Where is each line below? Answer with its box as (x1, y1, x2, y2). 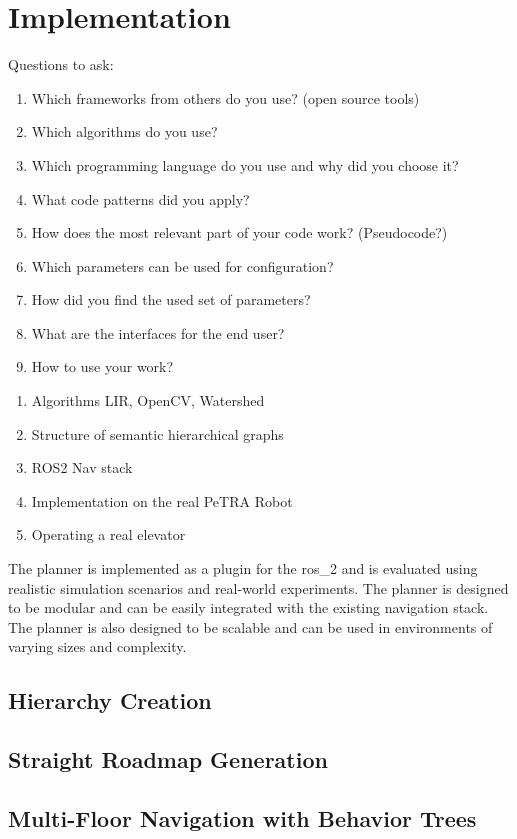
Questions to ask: (8, 54, 114, 75)
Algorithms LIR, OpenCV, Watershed (31, 390, 265, 411)
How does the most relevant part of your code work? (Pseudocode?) (31, 222, 448, 243)
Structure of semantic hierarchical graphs (31, 423, 284, 444)
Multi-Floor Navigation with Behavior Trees (8, 802, 477, 833)
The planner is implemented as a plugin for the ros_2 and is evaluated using (8, 558, 478, 579)
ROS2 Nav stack (31, 457, 133, 478)
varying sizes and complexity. (8, 636, 187, 657)
